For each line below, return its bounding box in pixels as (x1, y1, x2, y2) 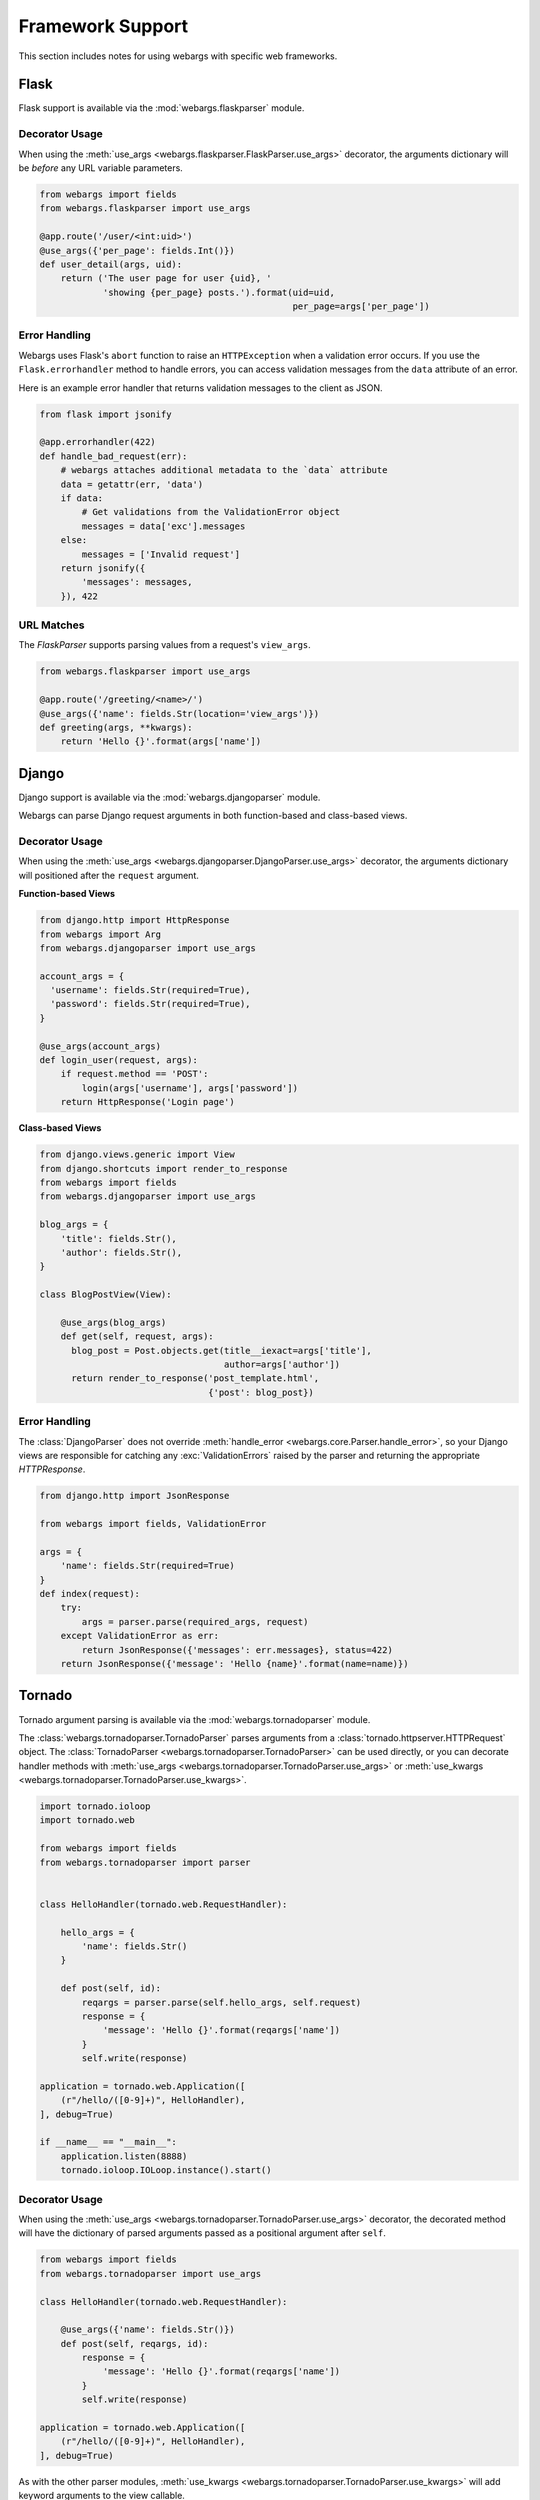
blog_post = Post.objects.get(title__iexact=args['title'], (71, 1345, 372, 1356)
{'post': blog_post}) (208, 1386, 314, 1398)
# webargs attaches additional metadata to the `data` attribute (60, 465, 388, 476)
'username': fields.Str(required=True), (50, 985, 251, 996)
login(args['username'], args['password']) (81, 1082, 299, 1094)
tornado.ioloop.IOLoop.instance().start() (60, 2165, 272, 2176)
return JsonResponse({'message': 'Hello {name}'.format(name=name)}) (60, 1658, 409, 1670)
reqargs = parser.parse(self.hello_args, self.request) (81, 1996, 362, 2008)
